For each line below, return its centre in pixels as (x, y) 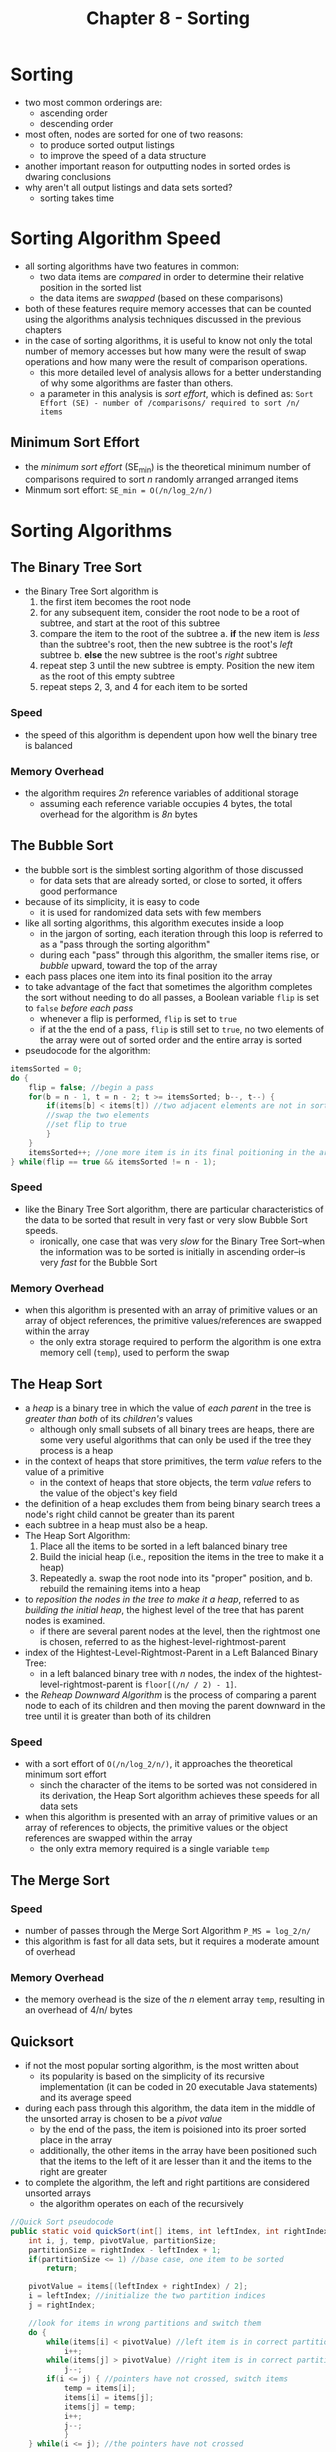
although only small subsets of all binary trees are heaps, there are (177, 1429)
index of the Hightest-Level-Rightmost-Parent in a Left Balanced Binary (171, 1652)
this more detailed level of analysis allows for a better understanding (180, 372)
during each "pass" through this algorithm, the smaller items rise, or (179, 954)
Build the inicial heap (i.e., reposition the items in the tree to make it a (182, 1556)
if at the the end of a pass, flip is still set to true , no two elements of (182, 1029)
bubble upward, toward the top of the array (128, 965)
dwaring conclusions (68, 176)
